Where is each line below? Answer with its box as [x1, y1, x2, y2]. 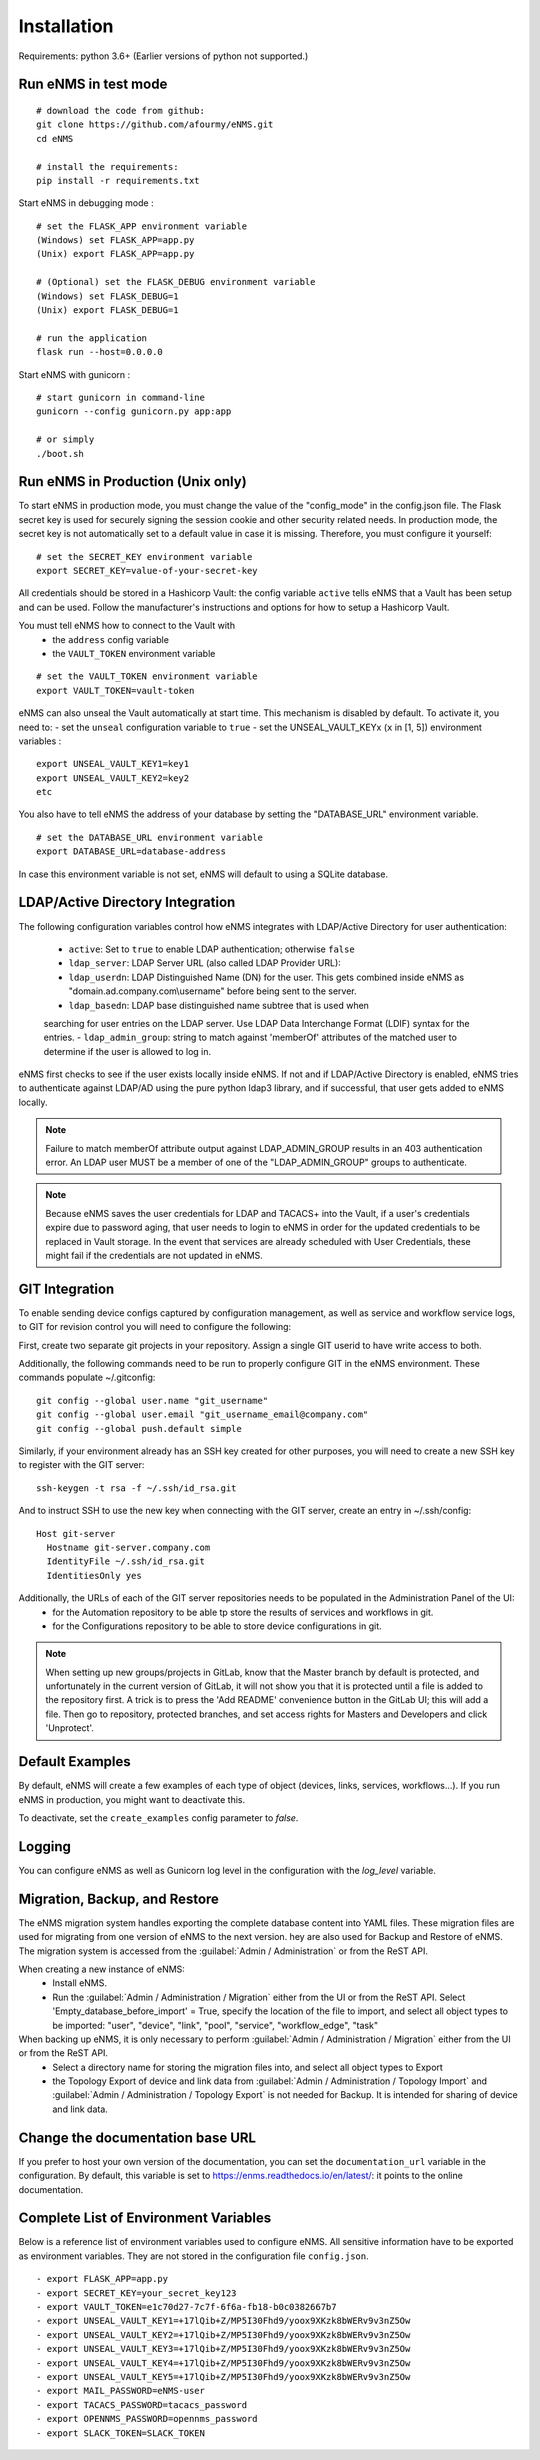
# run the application [36, 332, 148, 344]
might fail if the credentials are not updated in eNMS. [45, 1249, 264, 1261]
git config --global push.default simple [36, 1423, 242, 1434]
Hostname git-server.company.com [46, 1541, 211, 1553]
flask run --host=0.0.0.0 [36, 346, 164, 358]
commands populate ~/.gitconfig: [18, 1371, 156, 1384]
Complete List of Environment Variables [18, 2210, 272, 2227]
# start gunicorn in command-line [36, 391, 205, 403]
